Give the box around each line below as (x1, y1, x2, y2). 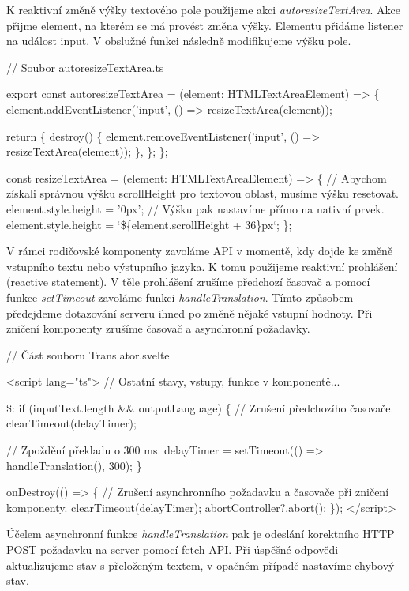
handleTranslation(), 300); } (6, 457, 142, 473)
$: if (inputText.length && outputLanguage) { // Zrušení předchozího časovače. (6, 399, 394, 416)
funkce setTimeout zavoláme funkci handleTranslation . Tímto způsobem (6, 288, 354, 305)
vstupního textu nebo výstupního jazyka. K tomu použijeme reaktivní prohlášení (6, 258, 398, 274)
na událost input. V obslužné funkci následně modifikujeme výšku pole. (6, 32, 351, 49)
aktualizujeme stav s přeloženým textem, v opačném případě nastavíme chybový (6, 556, 395, 573)
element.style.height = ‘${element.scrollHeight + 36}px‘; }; (6, 216, 292, 232)
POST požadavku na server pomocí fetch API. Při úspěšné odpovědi (6, 541, 339, 558)
